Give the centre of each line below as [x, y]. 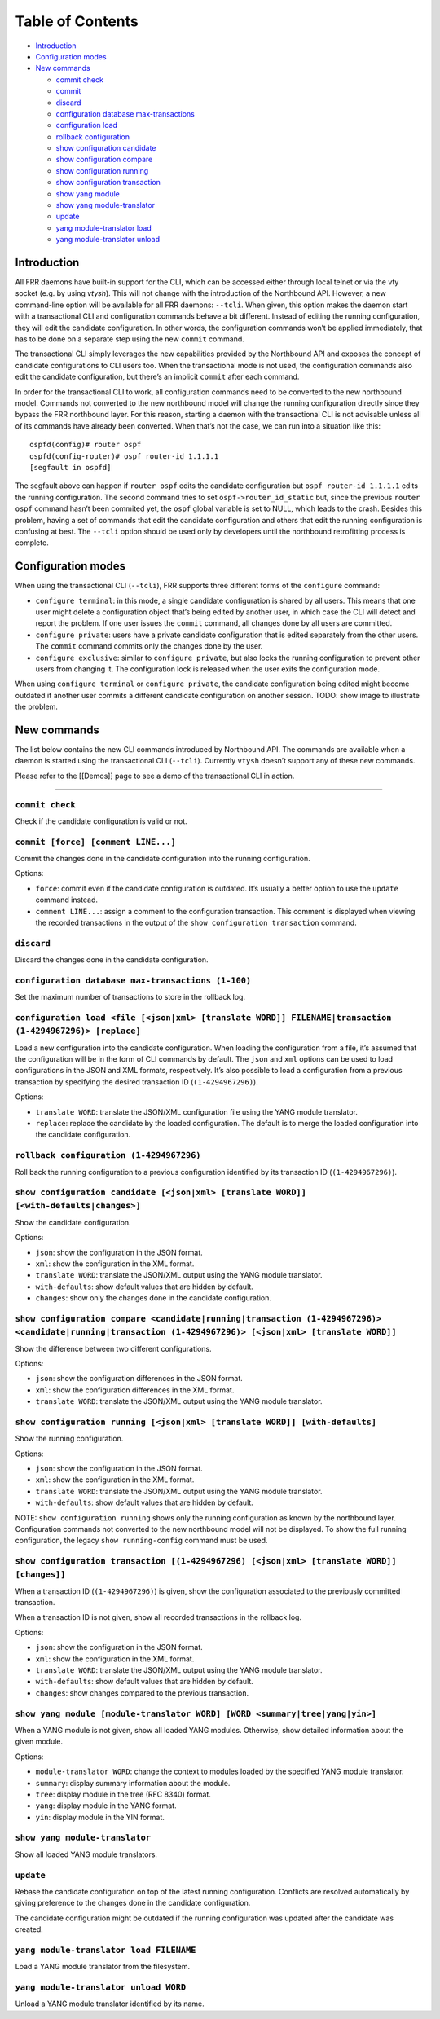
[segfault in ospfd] [70, 467]
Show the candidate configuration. [73, 1222]
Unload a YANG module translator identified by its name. [110, 2004]
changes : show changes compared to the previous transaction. [142, 1693]
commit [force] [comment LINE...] [96, 842]
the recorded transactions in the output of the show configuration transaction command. [196, 923]
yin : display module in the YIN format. [100, 1817]
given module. [39, 1742]
